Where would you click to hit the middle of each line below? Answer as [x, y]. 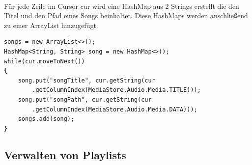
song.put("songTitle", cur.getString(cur [86, 80]
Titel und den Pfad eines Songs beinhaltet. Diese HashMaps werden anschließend [126, 15]
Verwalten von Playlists [65, 154]
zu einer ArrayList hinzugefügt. [51, 25]
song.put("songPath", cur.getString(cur [85, 99]
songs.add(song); [46, 119]
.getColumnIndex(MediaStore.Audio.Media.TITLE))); [116, 90]
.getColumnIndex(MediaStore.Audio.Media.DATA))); [115, 109]
